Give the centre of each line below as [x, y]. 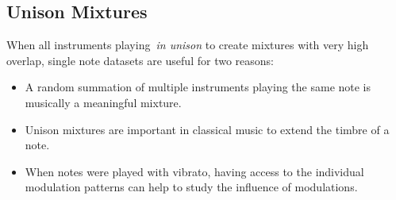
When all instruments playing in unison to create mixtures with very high [188, 45]
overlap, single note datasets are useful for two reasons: [140, 60]
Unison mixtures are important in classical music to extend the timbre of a [207, 129]
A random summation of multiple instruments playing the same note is [198, 87]
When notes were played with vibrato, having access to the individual [194, 171]
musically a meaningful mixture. [103, 102]
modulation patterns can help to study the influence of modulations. [191, 187]
